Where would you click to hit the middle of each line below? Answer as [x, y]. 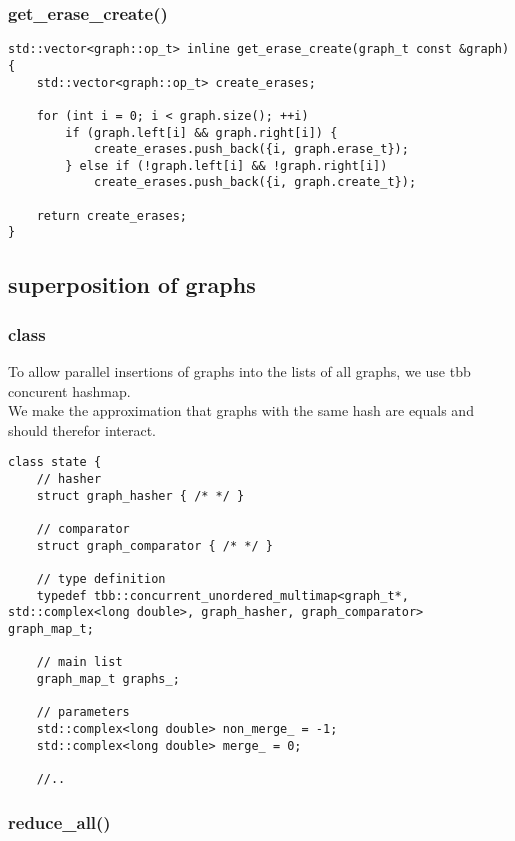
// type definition [101, 579]
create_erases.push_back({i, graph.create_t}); [255, 182]
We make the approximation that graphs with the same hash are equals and [241, 410]
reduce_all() [59, 821]
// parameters [83, 712]
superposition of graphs [132, 284]
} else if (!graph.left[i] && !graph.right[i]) [226, 165]
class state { [55, 462]
